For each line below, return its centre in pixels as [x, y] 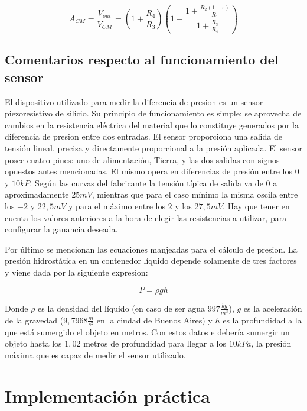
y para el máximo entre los [117, 205]
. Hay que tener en [256, 205]
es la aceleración [273, 308]
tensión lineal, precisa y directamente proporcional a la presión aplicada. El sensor [153, 148]
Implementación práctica [107, 395]
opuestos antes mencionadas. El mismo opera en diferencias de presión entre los [149, 171]
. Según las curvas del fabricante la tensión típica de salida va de [146, 182]
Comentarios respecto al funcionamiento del [142, 59]
